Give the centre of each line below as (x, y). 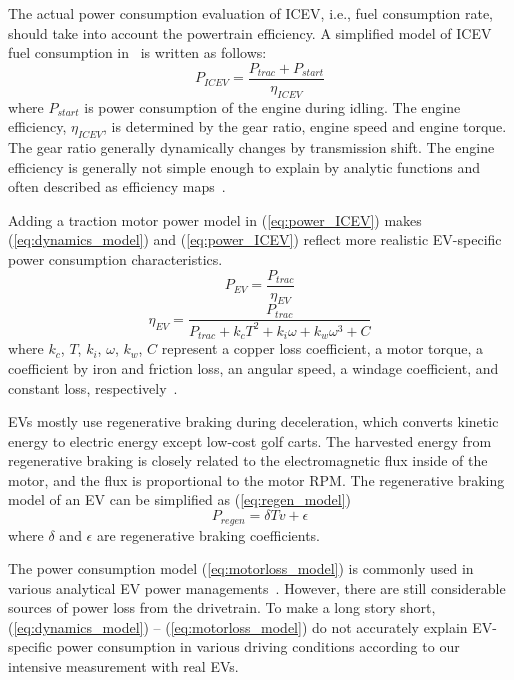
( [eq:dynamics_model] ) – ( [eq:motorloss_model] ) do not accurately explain (238, 626)
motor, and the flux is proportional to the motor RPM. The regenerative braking (256, 479)
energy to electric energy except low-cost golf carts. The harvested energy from (250, 440)
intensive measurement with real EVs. (123, 666)
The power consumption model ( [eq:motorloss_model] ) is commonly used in (241, 568)
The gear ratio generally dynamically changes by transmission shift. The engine (251, 147)
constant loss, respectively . (93, 387)
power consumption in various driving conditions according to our (258, 646)
